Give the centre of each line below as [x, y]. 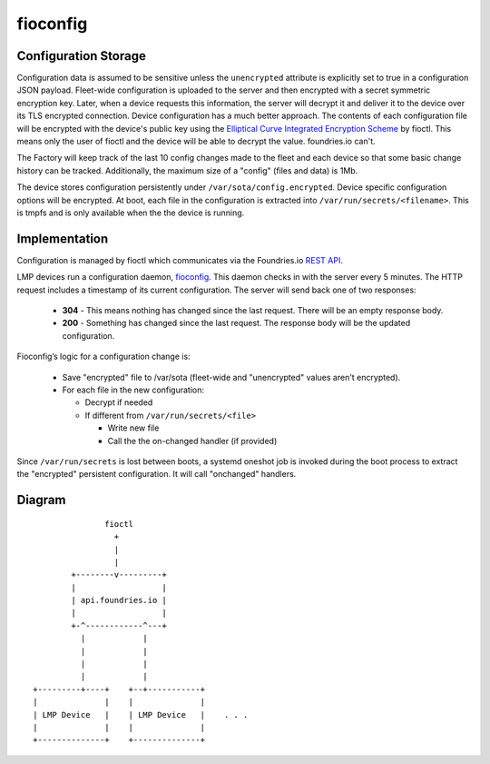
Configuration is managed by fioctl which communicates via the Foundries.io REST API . [180, 260]
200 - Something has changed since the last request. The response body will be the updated [236, 323]
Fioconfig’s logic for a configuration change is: [103, 357]
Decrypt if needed [119, 402]
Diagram [41, 500]
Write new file [133, 428]
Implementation [63, 238]
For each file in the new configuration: [133, 390]
